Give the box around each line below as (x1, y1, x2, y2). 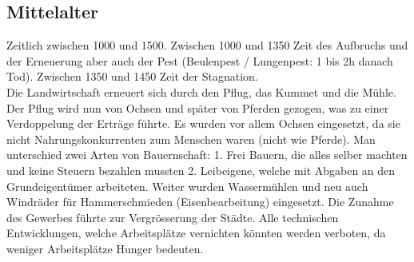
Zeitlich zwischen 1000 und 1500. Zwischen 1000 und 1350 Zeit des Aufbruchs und (6, 37, 408, 54)
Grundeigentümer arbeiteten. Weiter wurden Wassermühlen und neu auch (6, 177, 368, 194)
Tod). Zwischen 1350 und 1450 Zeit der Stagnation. (6, 68, 258, 85)
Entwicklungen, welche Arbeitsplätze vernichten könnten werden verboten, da (6, 224, 386, 241)
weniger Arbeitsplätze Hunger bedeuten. (6, 240, 204, 256)
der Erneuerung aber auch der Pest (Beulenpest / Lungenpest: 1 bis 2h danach (6, 52, 393, 69)
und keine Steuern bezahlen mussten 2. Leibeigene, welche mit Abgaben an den (6, 161, 396, 178)
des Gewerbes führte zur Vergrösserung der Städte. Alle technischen (6, 208, 339, 225)
